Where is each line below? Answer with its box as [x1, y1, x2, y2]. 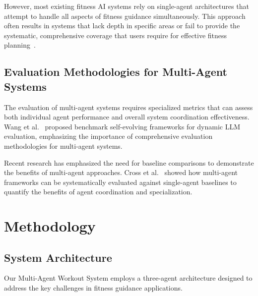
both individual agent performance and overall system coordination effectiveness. [4, 112, 250, 122]
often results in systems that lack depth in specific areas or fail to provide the [4, 20, 240, 31]
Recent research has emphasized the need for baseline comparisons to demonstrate [4, 157, 254, 168]
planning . [4, 40, 36, 50]
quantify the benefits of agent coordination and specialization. [4, 186, 193, 197]
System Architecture [4, 249, 112, 265]
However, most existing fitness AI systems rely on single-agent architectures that [4, 1, 249, 11]
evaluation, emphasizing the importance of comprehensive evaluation [4, 131, 213, 141]
